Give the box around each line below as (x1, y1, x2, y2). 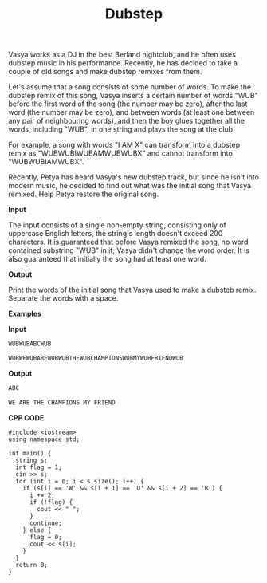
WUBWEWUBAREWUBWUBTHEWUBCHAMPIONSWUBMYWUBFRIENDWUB (8, 354, 183, 363)
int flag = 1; (15, 463, 62, 471)
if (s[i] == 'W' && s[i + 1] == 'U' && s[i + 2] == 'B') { (22, 484, 223, 492)
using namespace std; (8, 435, 80, 443)
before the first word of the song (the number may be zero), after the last (8, 99, 248, 108)
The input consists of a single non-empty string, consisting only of (8, 220, 227, 230)
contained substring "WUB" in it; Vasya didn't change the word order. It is (8, 246, 249, 255)
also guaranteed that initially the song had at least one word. (8, 254, 207, 264)
